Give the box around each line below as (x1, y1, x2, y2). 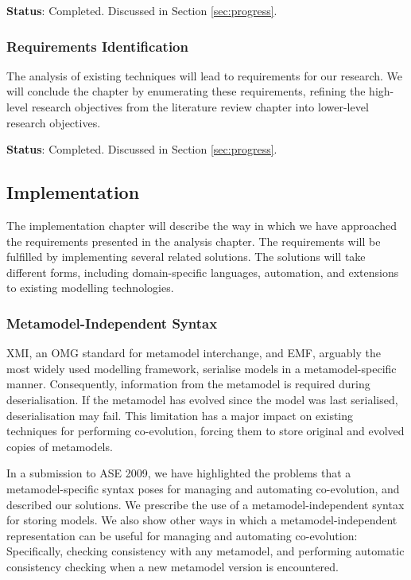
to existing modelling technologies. (6, 279, 174, 296)
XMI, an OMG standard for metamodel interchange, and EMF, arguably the (6, 344, 381, 361)
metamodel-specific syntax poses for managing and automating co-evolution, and (6, 480, 400, 496)
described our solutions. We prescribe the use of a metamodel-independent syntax (6, 496, 405, 512)
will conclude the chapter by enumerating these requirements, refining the (6, 83, 366, 99)
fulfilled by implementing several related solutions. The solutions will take (6, 248, 366, 265)
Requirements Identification (6, 36, 188, 56)
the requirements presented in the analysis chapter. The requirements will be (6, 232, 381, 249)
